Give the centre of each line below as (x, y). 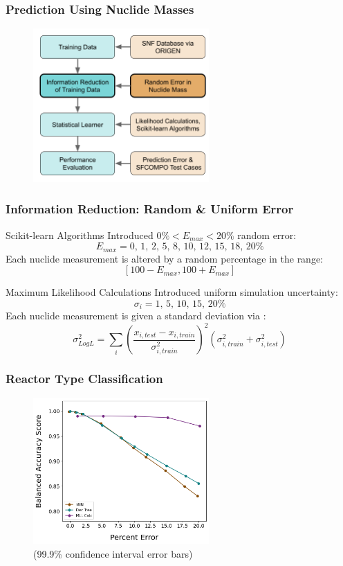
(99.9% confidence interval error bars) (113, 553)
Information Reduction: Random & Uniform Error (150, 209)
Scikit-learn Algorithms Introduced (80, 235)
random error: (267, 235)
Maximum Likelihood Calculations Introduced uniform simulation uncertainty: (172, 292)
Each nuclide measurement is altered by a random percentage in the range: (165, 258)
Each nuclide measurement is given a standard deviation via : (136, 316)
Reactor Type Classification (84, 379)
